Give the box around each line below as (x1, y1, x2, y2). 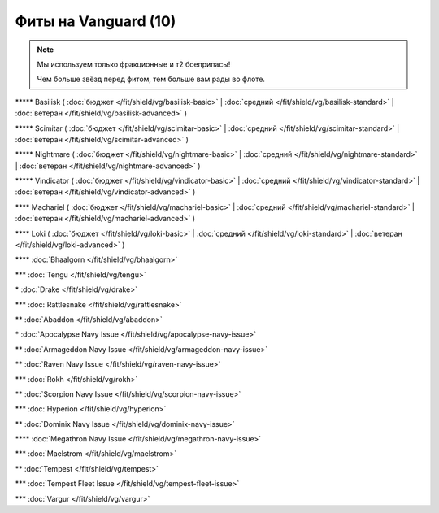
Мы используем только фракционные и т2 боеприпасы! (37, 59, 231, 69)
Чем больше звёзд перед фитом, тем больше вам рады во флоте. (37, 74, 266, 85)
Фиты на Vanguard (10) (15, 12, 176, 30)
